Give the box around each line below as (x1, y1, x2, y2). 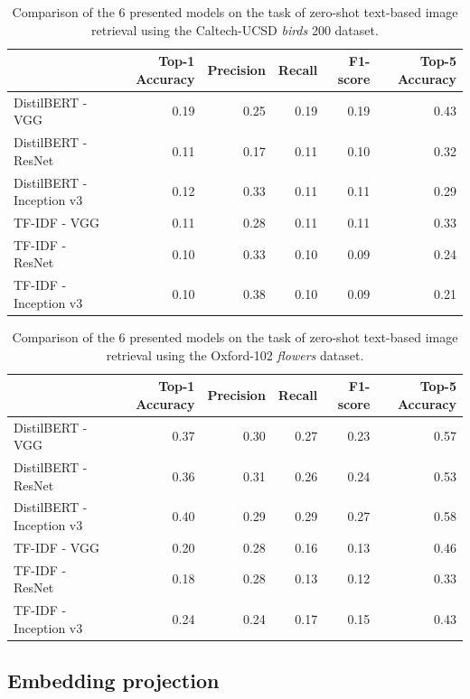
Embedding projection (7, 666, 220, 694)
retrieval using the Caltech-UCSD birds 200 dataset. (91, 20, 379, 39)
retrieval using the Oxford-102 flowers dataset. (106, 345, 364, 364)
